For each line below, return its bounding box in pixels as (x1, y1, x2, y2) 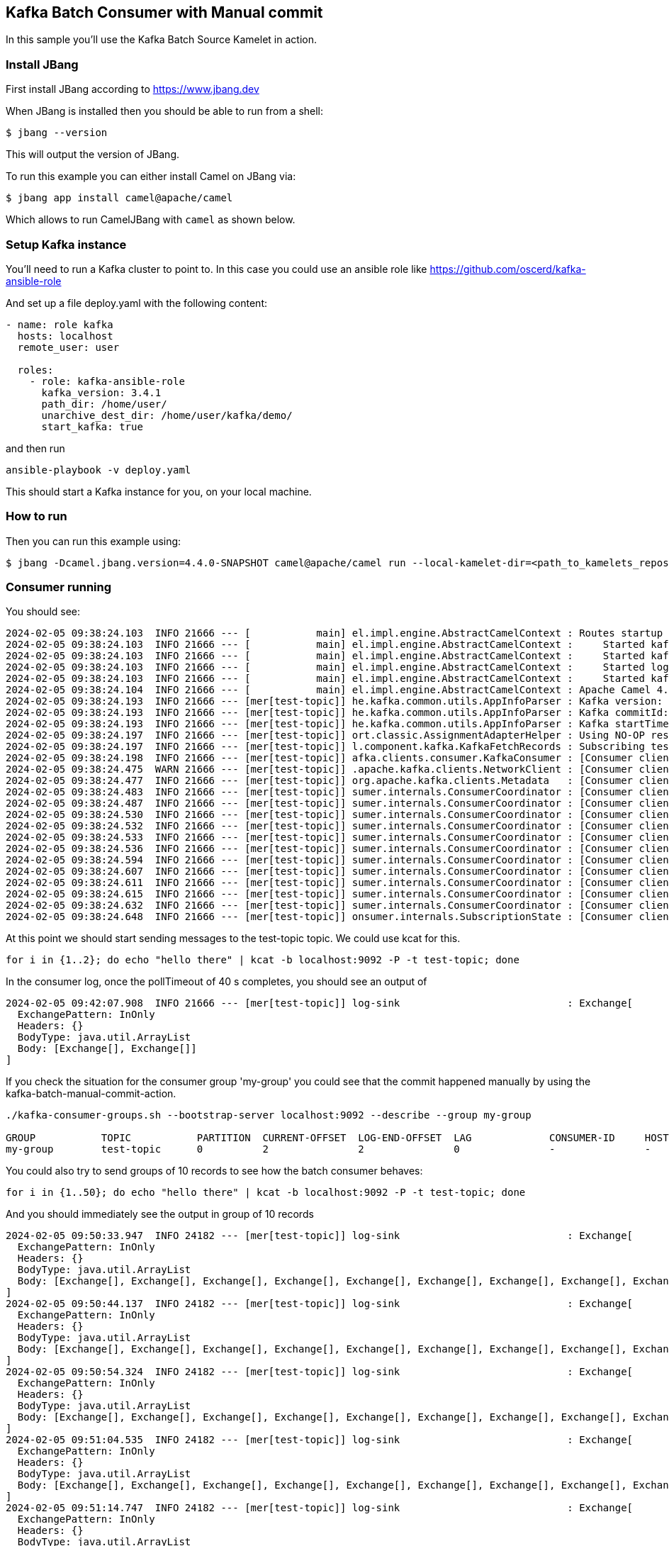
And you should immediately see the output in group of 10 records (6, 1208, 314, 1221)
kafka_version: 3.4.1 (41, 386, 162, 398)
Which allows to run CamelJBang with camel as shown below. (6, 213, 296, 226)
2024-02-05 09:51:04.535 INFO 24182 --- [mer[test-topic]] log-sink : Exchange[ (6, 1434, 634, 1446)
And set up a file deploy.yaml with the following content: (6, 296, 268, 309)
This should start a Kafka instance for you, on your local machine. (6, 485, 312, 498)
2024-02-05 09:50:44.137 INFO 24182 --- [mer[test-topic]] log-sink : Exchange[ (6, 1298, 634, 1310)
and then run (6, 442, 65, 454)
